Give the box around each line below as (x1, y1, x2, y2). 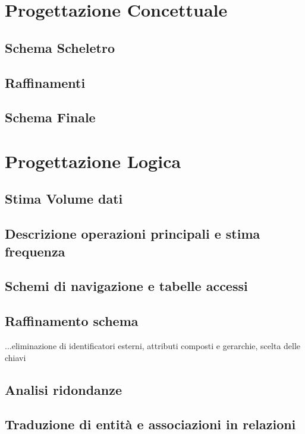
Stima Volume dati (5, 189, 123, 208)
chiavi (5, 351, 26, 363)
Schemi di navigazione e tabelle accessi (5, 277, 248, 295)
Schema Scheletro (5, 38, 115, 56)
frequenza (5, 242, 65, 260)
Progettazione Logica (5, 148, 181, 173)
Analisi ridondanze (5, 380, 122, 398)
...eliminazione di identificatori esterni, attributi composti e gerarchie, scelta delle (5, 340, 301, 352)
